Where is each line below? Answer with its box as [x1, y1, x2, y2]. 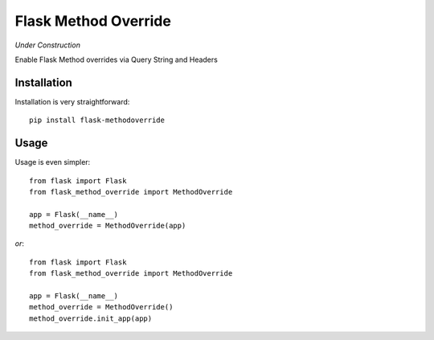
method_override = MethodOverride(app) [29, 221, 186, 231]
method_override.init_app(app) [29, 313, 153, 323]
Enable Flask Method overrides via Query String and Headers [14, 55, 219, 64]
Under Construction [14, 40, 80, 50]
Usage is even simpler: [14, 158, 91, 167]
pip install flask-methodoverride [29, 116, 165, 125]
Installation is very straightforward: [14, 96, 130, 106]
